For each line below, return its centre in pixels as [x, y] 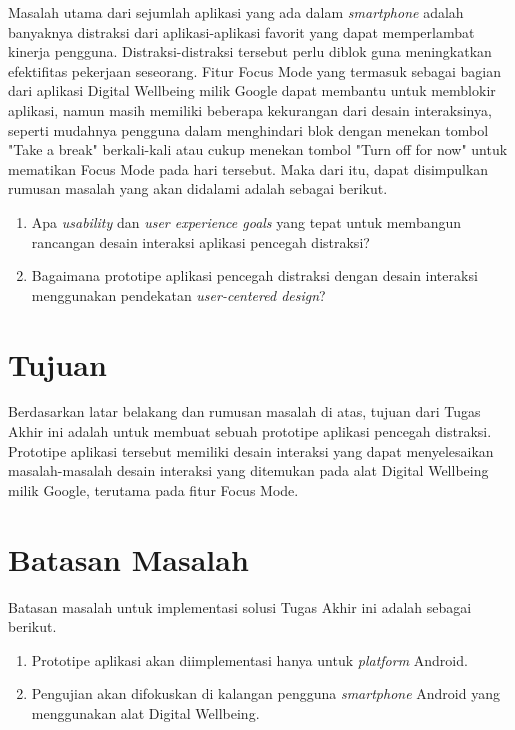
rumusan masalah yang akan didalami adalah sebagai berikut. [198, 188]
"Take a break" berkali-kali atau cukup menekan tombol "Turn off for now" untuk [258, 149]
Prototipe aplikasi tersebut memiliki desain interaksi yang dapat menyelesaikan [251, 450]
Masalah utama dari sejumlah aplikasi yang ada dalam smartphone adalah [236, 12]
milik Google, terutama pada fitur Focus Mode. [153, 489]
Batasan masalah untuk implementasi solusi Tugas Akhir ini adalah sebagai [240, 606]
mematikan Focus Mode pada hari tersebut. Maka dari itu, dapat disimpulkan [248, 168]
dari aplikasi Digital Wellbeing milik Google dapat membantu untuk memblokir [252, 90]
